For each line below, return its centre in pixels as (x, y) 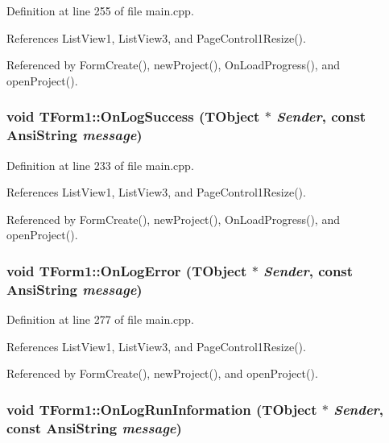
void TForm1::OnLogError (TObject (127, 270)
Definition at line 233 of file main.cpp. (100, 165)
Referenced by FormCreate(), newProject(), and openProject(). (162, 373)
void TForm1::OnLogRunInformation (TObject (162, 409)
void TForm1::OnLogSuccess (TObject (133, 116)
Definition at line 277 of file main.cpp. (100, 319)
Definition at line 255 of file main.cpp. (100, 10)
